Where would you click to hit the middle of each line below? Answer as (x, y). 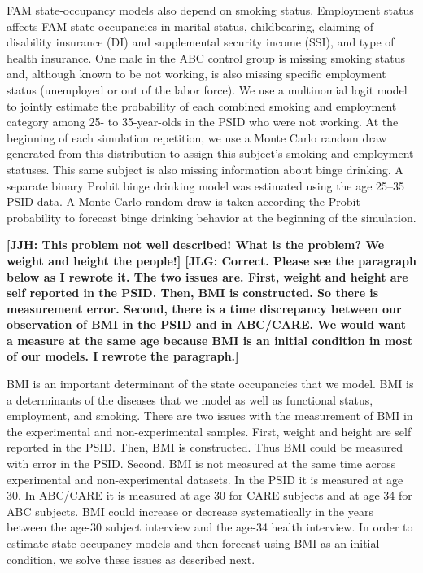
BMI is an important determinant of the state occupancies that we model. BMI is (210, 384)
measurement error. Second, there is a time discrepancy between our (204, 308)
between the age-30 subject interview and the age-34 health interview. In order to (210, 527)
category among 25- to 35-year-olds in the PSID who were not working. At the (203, 122)
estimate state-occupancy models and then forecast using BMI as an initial (193, 543)
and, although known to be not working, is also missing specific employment (196, 74)
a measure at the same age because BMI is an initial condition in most (209, 340)
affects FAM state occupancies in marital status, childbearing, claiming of (190, 26)
